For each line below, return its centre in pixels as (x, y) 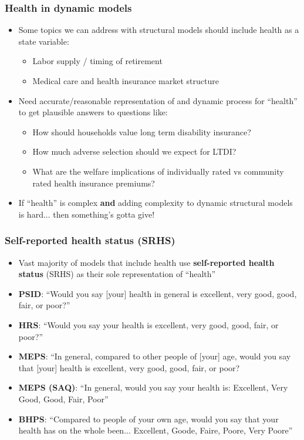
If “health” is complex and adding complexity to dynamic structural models (156, 203)
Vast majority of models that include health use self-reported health (146, 262)
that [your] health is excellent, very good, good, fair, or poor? (129, 367)
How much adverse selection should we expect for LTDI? (134, 151)
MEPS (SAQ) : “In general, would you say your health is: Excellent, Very (153, 387)
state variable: (44, 41)
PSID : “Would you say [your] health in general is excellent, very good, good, (158, 293)
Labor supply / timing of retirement (97, 61)
